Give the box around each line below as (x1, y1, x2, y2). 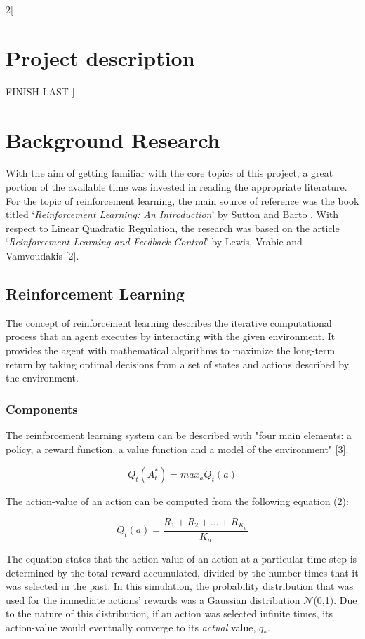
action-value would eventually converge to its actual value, (6, 620, 256, 635)
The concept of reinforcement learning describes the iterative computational (6, 315, 332, 330)
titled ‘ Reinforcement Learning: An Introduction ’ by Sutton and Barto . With (6, 207, 339, 222)
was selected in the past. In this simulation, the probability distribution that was (6, 579, 354, 593)
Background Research (6, 125, 220, 154)
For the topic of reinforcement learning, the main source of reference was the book (6, 193, 359, 208)
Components (6, 400, 78, 417)
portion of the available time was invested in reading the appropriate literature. (6, 180, 347, 194)
